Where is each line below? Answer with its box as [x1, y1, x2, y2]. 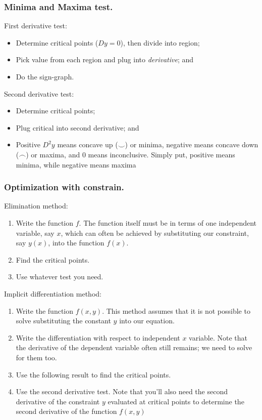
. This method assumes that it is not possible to [102, 305, 250, 316]
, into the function [48, 237, 104, 248]
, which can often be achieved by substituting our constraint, [61, 227, 249, 238]
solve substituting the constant [16, 315, 111, 326]
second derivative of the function [16, 406, 117, 416]
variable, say [16, 227, 55, 238]
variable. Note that [189, 332, 248, 343]
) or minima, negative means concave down [125, 139, 258, 150]
